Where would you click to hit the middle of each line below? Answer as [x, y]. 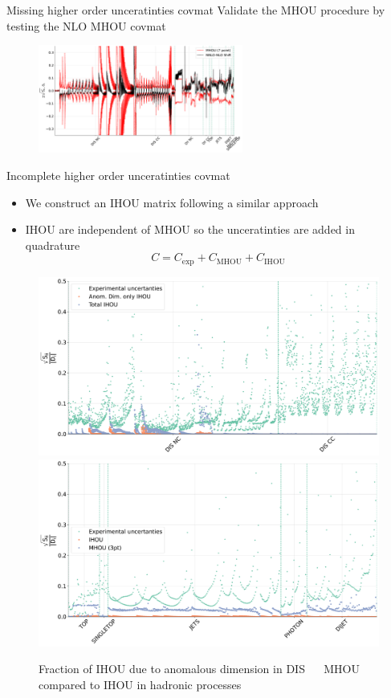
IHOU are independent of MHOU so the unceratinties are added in [190, 229]
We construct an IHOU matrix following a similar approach [172, 202]
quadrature [53, 245]
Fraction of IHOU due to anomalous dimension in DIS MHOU [200, 669]
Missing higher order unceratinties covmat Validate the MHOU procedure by [196, 10]
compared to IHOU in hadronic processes [140, 684]
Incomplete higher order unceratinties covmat [118, 175]
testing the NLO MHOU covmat [86, 25]
